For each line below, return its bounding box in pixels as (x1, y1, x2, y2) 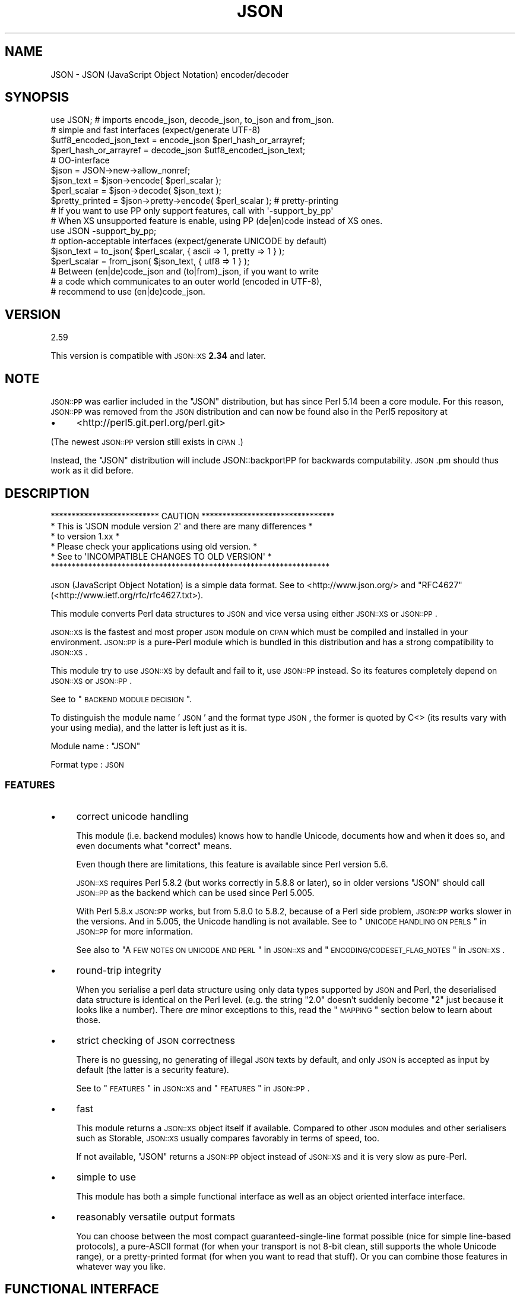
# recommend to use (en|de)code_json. (50, 286, 205, 297)
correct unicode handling (76, 810, 189, 822)
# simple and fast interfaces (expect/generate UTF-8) (50, 125, 261, 135)
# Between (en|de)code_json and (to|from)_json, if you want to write (50, 266, 319, 277)
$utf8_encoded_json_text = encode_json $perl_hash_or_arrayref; (50, 135, 305, 146)
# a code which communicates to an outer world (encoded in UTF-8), (50, 276, 322, 287)
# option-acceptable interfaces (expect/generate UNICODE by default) (50, 236, 327, 247)
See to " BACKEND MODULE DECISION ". (50, 693, 192, 704)
